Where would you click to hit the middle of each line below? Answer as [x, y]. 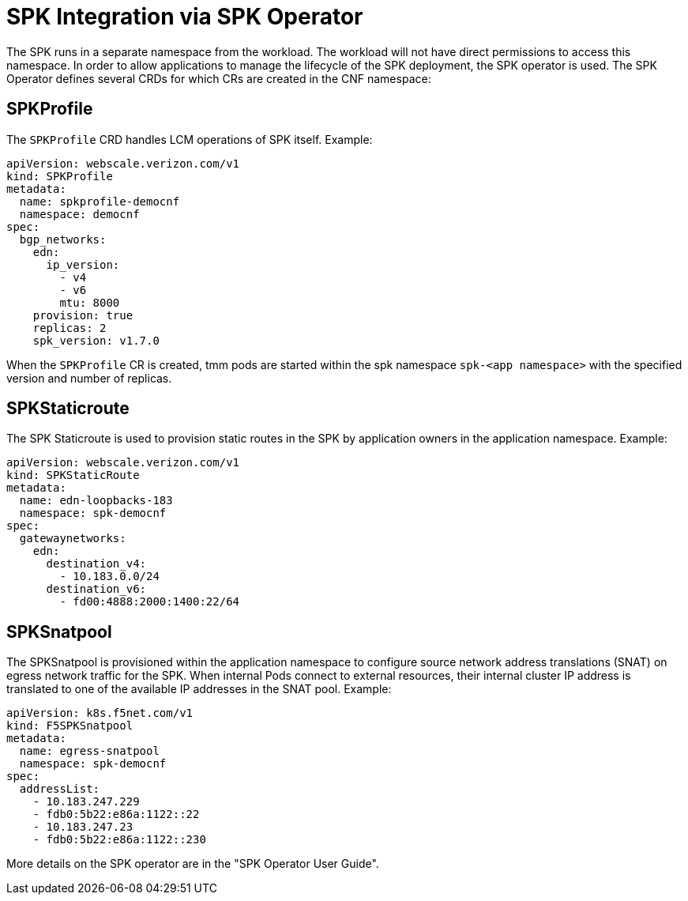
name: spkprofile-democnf [100, 201]
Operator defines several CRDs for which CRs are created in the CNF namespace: [219, 78]
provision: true [83, 315]
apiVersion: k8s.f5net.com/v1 [100, 713]
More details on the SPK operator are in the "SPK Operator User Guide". [193, 864]
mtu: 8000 [90, 302]
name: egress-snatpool [89, 751]
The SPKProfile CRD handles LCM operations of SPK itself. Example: [190, 139]
